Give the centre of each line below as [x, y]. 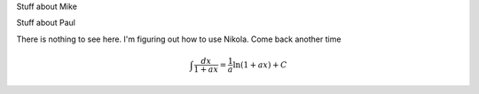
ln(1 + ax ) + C [260, 65]
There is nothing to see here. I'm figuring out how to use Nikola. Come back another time [179, 39]
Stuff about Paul [46, 23]
